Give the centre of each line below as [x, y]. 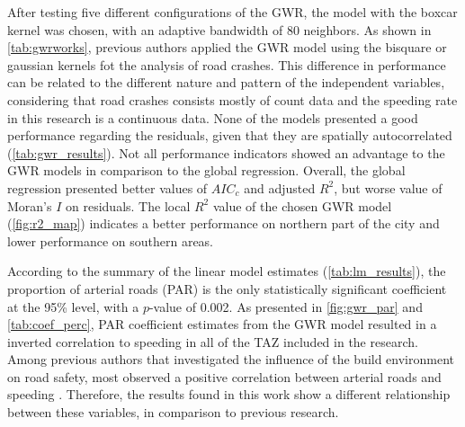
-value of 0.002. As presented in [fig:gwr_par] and [286, 306]
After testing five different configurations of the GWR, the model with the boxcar [232, 12]
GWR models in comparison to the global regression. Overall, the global [206, 170]
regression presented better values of [107, 187]
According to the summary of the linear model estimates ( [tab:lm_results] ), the [227, 271]
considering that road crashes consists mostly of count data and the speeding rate [232, 99]
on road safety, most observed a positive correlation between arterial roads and [224, 376]
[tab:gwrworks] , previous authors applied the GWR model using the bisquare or [227, 47]
